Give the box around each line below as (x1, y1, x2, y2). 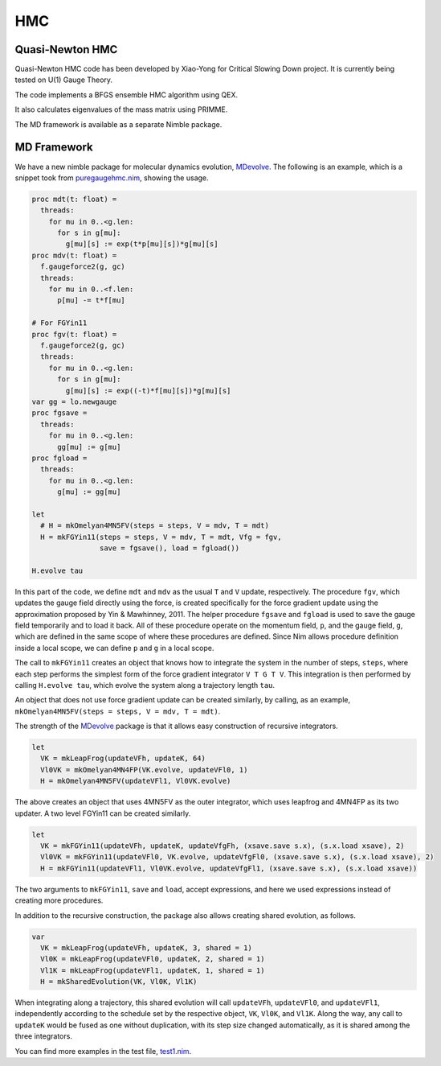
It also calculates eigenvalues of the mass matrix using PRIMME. (14, 105, 228, 114)
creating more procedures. (14, 895, 104, 905)
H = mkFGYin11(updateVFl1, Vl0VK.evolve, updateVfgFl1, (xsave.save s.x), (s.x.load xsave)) (40, 863, 418, 873)
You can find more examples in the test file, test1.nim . (14, 1046, 192, 1056)
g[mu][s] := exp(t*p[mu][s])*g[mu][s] (65, 240, 218, 249)
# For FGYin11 (31, 319, 88, 327)
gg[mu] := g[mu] (57, 442, 121, 451)
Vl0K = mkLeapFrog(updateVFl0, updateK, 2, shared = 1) (40, 954, 265, 964)
